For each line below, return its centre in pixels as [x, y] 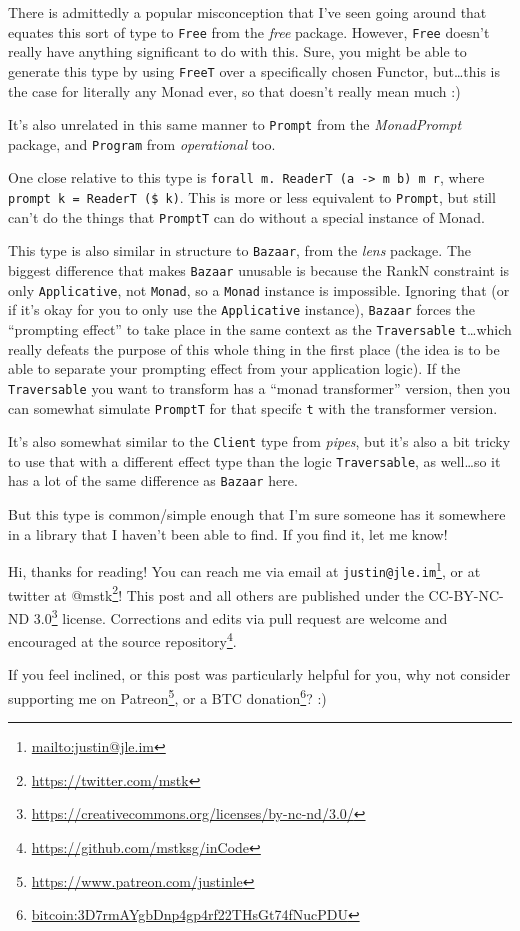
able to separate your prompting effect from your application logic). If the [234, 368]
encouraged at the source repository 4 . [122, 639]
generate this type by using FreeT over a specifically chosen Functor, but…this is [254, 70]
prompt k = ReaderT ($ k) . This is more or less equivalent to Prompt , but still [252, 197]
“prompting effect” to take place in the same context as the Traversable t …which [260, 329]
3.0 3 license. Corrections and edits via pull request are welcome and [240, 616]
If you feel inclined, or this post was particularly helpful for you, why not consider [259, 674]
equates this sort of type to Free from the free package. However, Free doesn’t [249, 31]
